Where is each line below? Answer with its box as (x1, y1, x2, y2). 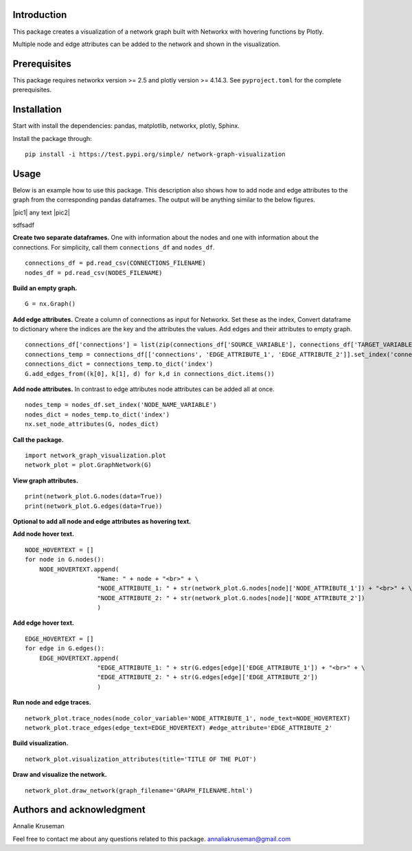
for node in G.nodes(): (25, 555, 105, 564)
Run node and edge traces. (12, 698, 92, 707)
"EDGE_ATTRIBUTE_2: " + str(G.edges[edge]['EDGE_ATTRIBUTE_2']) (97, 674, 319, 681)
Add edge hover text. (12, 619, 75, 627)
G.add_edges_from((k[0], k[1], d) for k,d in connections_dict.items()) (25, 370, 275, 377)
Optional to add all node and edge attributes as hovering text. (12, 517, 192, 525)
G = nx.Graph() (25, 300, 76, 308)
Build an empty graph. (12, 284, 78, 292)
